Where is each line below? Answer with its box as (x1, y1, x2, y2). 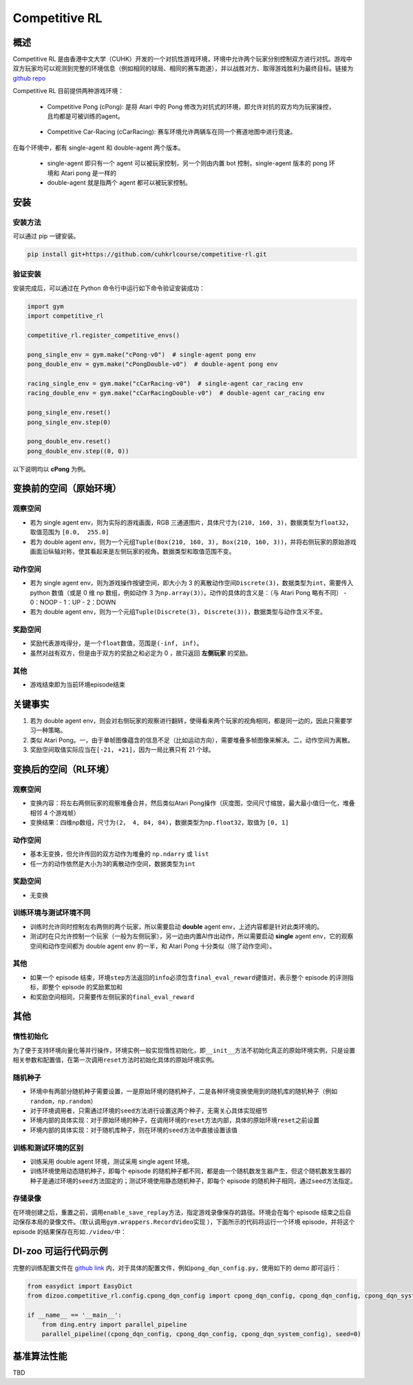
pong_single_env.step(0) (27, 418, 112, 426)
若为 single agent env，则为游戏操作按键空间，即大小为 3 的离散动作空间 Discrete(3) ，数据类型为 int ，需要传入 (30, 579, 354, 587)
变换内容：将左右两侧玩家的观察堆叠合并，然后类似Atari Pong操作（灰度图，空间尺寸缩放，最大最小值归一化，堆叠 (30, 799, 355, 807)
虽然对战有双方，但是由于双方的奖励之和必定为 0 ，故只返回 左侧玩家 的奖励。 (30, 649, 252, 657)
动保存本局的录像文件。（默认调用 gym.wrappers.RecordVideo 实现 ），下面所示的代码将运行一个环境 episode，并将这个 (12, 1217, 355, 1226)
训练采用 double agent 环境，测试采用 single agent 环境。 (30, 1157, 194, 1165)
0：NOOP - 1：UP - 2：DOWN (30, 598, 116, 606)
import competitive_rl (27, 312, 104, 320)
